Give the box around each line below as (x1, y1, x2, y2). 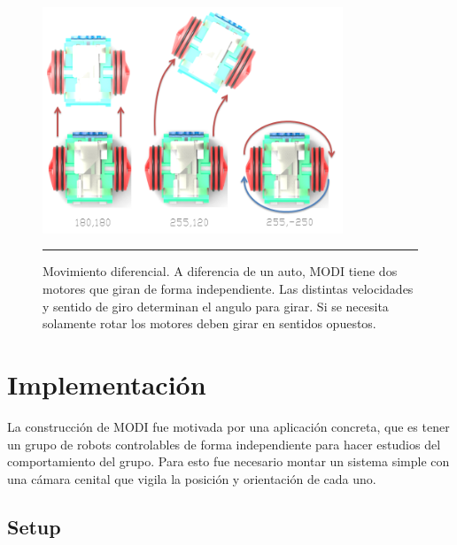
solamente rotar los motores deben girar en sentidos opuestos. (43, 314, 376, 333)
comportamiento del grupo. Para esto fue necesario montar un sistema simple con (7, 452, 450, 471)
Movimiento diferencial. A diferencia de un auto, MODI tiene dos (43, 262, 398, 280)
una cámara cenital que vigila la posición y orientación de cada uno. (7, 469, 376, 487)
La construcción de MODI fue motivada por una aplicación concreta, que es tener (7, 417, 450, 435)
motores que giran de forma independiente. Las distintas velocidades (43, 280, 414, 298)
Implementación (7, 366, 206, 403)
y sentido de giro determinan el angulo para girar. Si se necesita (43, 296, 389, 315)
